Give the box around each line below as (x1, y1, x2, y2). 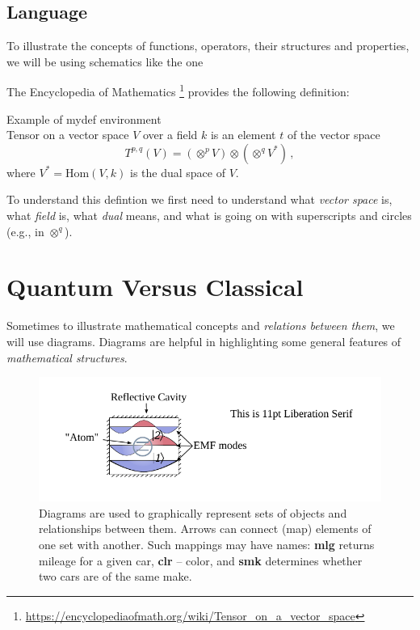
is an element (210, 126, 276, 143)
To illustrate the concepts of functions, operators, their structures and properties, (6, 37, 409, 54)
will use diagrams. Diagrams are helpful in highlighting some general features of (6, 332, 401, 349)
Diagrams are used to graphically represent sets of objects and (39, 504, 347, 521)
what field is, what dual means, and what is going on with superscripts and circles (6, 207, 412, 224)
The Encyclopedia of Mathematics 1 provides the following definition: (6, 81, 350, 100)
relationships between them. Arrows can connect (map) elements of (39, 520, 372, 537)
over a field (142, 126, 198, 143)
